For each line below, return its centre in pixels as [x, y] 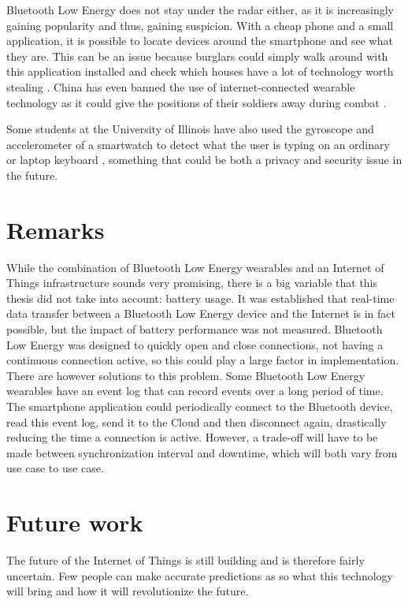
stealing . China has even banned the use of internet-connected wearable [181, 86]
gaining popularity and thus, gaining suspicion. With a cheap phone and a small [200, 25]
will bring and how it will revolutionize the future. [128, 591]
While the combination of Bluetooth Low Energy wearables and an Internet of [195, 267]
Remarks [56, 229]
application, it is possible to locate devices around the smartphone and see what [200, 41]
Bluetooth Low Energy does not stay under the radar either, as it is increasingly [200, 9]
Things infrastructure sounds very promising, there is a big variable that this [192, 283]
